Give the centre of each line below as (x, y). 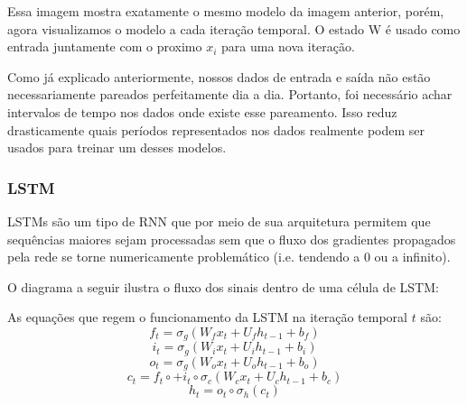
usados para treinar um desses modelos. (117, 147)
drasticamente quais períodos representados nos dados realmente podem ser (216, 129)
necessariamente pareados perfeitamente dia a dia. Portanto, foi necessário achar (230, 94)
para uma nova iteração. (288, 46)
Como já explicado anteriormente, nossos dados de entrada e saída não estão (219, 76)
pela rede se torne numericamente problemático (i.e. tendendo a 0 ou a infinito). (229, 257)
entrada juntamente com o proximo (105, 46)
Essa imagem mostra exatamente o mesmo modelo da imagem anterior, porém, (226, 11)
